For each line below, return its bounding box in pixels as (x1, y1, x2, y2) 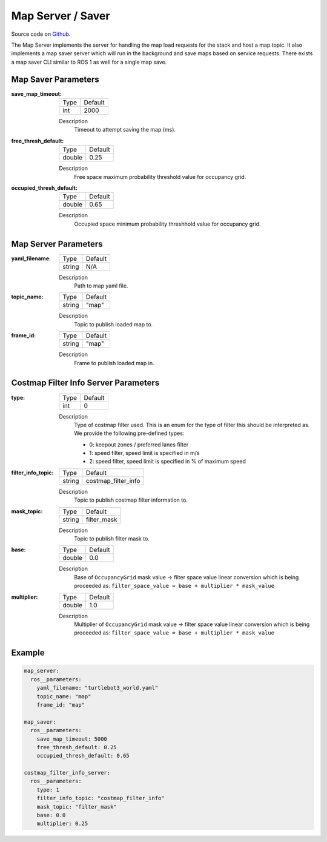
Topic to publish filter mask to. (74, 535, 150, 542)
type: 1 (36, 786, 60, 793)
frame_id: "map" (36, 701, 85, 708)
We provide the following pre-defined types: (74, 429, 185, 437)
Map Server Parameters (11, 238, 103, 249)
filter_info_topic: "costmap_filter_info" (36, 795, 165, 802)
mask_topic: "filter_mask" (36, 803, 117, 810)
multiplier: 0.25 (36, 820, 88, 827)
